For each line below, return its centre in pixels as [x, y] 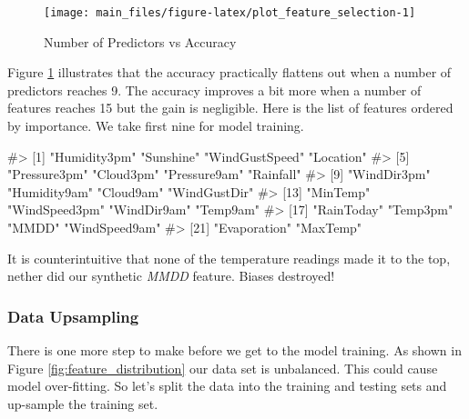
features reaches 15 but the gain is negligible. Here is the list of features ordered [230, 108]
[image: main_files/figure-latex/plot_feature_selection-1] [230, 13]
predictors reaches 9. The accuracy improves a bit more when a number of [214, 90]
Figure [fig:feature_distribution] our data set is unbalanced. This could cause [223, 368]
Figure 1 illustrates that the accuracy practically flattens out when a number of [229, 72]
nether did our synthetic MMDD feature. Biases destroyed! [171, 276]
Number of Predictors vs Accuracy [140, 41]
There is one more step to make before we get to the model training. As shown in [234, 350]
